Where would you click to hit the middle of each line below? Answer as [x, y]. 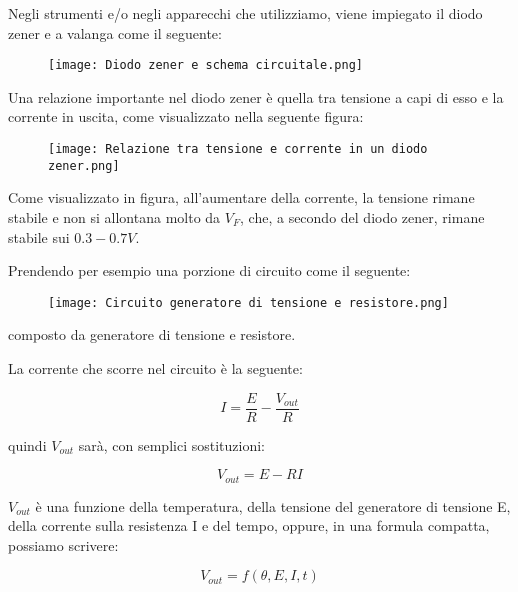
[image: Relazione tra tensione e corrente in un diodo [238, 149]
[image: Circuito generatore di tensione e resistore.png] [248, 302]
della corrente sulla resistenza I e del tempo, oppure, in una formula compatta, [249, 525]
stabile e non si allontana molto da [114, 216]
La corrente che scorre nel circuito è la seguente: [155, 367]
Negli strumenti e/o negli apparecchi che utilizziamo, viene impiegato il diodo [245, 13]
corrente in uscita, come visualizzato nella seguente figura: [186, 116]
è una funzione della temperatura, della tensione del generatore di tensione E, [273, 505]
